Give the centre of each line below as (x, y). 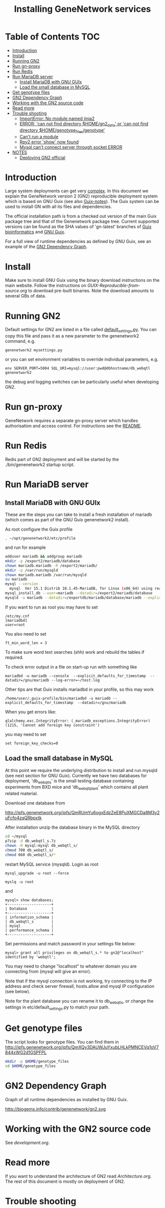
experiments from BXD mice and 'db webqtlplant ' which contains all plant (77, 788)
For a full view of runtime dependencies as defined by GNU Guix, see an (78, 241)
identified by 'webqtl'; (30, 957)
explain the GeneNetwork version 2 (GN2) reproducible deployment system (82, 196)
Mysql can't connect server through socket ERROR (71, 147)
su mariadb (16, 579)
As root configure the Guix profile (39, 529)
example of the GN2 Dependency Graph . (46, 247)
